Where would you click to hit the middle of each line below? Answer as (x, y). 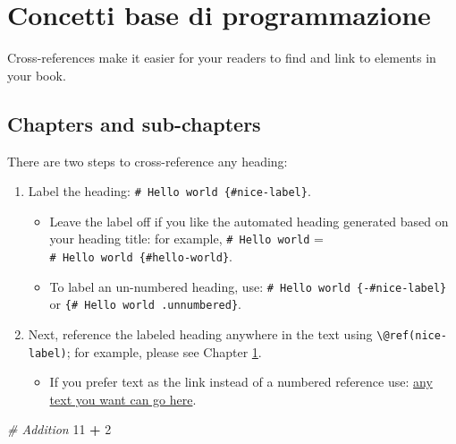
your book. (37, 75)
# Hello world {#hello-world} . (141, 256)
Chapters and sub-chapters (134, 123)
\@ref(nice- (412, 335)
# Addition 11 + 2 (59, 429)
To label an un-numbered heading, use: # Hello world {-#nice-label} (248, 286)
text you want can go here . (123, 399)
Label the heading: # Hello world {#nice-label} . (169, 191)
